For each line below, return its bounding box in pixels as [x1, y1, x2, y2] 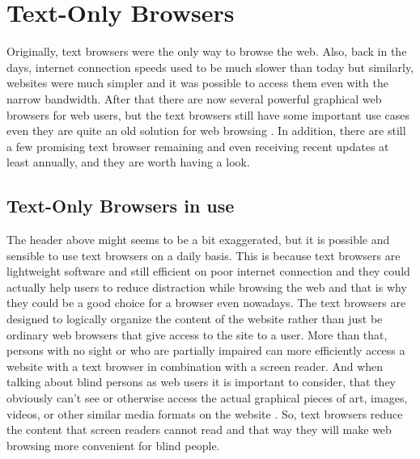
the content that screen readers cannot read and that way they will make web [6, 421, 392, 438]
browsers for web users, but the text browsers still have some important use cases [6, 106, 410, 123]
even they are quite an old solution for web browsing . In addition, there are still [6, 122, 406, 139]
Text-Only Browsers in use [6, 193, 235, 218]
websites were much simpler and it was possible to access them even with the [6, 74, 388, 91]
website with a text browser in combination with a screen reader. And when [6, 357, 384, 374]
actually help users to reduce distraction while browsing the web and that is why [6, 278, 407, 295]
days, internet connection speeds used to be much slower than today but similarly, [6, 58, 414, 75]
